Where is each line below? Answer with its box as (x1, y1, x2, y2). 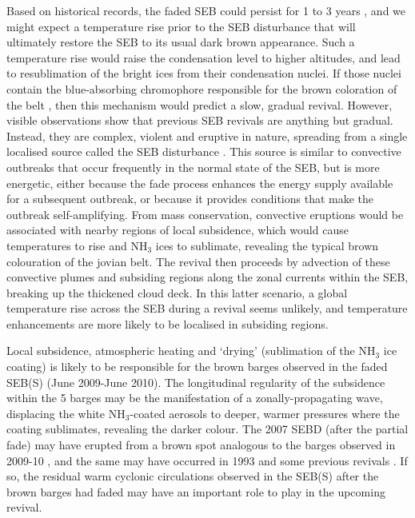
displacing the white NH (6, 404, 126, 421)
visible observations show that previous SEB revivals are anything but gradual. (6, 112, 393, 129)
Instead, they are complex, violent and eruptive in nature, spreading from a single (6, 127, 408, 144)
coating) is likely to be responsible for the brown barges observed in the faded (6, 358, 388, 375)
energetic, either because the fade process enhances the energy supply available (6, 174, 393, 191)
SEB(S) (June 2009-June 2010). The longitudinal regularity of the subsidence (6, 373, 385, 390)
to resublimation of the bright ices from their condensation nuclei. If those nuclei (6, 65, 401, 82)
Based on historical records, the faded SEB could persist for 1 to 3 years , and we (6, 2, 406, 18)
